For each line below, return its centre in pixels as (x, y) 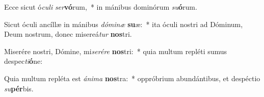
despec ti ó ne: (23, 61)
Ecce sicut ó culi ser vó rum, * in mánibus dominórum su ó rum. (101, 7)
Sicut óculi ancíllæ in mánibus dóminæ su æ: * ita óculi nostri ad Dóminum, (124, 24)
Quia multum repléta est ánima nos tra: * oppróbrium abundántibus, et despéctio (132, 78)
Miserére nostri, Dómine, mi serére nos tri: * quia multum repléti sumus (116, 51)
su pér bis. (19, 88)
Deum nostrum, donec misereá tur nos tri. (68, 34)
